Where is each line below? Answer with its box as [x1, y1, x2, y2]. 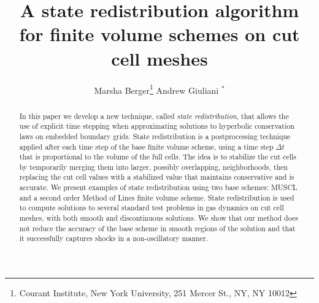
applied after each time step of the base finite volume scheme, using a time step [19, 141, 274, 151]
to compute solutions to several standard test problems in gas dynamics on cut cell [19, 202, 284, 213]
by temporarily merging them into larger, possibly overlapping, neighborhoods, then [19, 161, 288, 172]
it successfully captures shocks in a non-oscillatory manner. [19, 233, 208, 244]
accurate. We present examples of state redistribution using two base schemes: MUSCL [19, 182, 298, 193]
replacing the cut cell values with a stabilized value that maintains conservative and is [19, 172, 294, 182]
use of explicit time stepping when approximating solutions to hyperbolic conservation [19, 121, 294, 131]
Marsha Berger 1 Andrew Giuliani [94, 82, 219, 96]
